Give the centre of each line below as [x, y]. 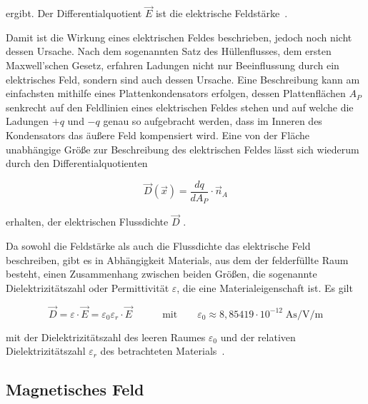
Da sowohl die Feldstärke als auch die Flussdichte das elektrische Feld [158, 246]
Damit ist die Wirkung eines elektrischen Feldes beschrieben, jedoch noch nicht [179, 37]
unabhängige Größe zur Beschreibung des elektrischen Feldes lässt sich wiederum [183, 149]
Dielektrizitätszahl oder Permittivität [88, 287]
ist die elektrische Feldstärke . [222, 13]
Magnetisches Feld [75, 389]
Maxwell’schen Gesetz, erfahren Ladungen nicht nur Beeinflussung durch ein [173, 65]
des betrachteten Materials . [163, 351]
